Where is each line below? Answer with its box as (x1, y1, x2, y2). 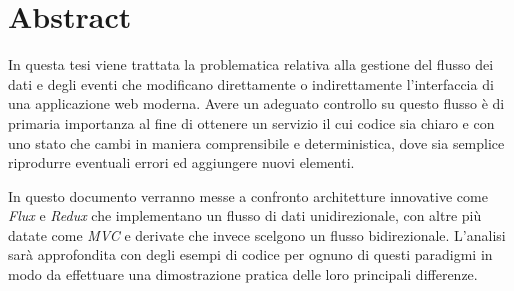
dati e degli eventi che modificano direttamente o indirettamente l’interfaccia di (8, 73, 494, 94)
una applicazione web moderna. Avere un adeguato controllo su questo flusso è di (8, 93, 505, 114)
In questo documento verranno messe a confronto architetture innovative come (8, 185, 488, 206)
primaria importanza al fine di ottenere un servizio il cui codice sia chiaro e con (8, 112, 495, 133)
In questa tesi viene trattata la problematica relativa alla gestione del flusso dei (8, 54, 494, 75)
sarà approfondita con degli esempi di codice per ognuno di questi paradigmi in (8, 244, 493, 265)
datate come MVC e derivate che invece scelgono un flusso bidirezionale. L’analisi (8, 224, 506, 245)
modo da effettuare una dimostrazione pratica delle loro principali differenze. (8, 264, 478, 285)
